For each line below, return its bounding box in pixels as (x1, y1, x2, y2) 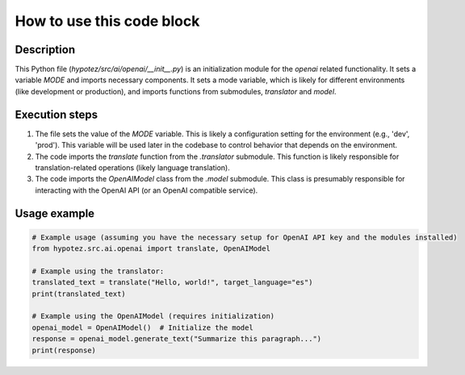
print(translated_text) (31, 289, 127, 298)
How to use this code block (15, 12, 200, 30)
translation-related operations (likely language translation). (35, 162, 230, 173)
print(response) (31, 345, 97, 355)
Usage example (15, 206, 95, 220)
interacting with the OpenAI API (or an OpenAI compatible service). (35, 185, 258, 195)
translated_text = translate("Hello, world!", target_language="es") (31, 278, 313, 287)
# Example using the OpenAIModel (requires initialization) (31, 311, 275, 321)
